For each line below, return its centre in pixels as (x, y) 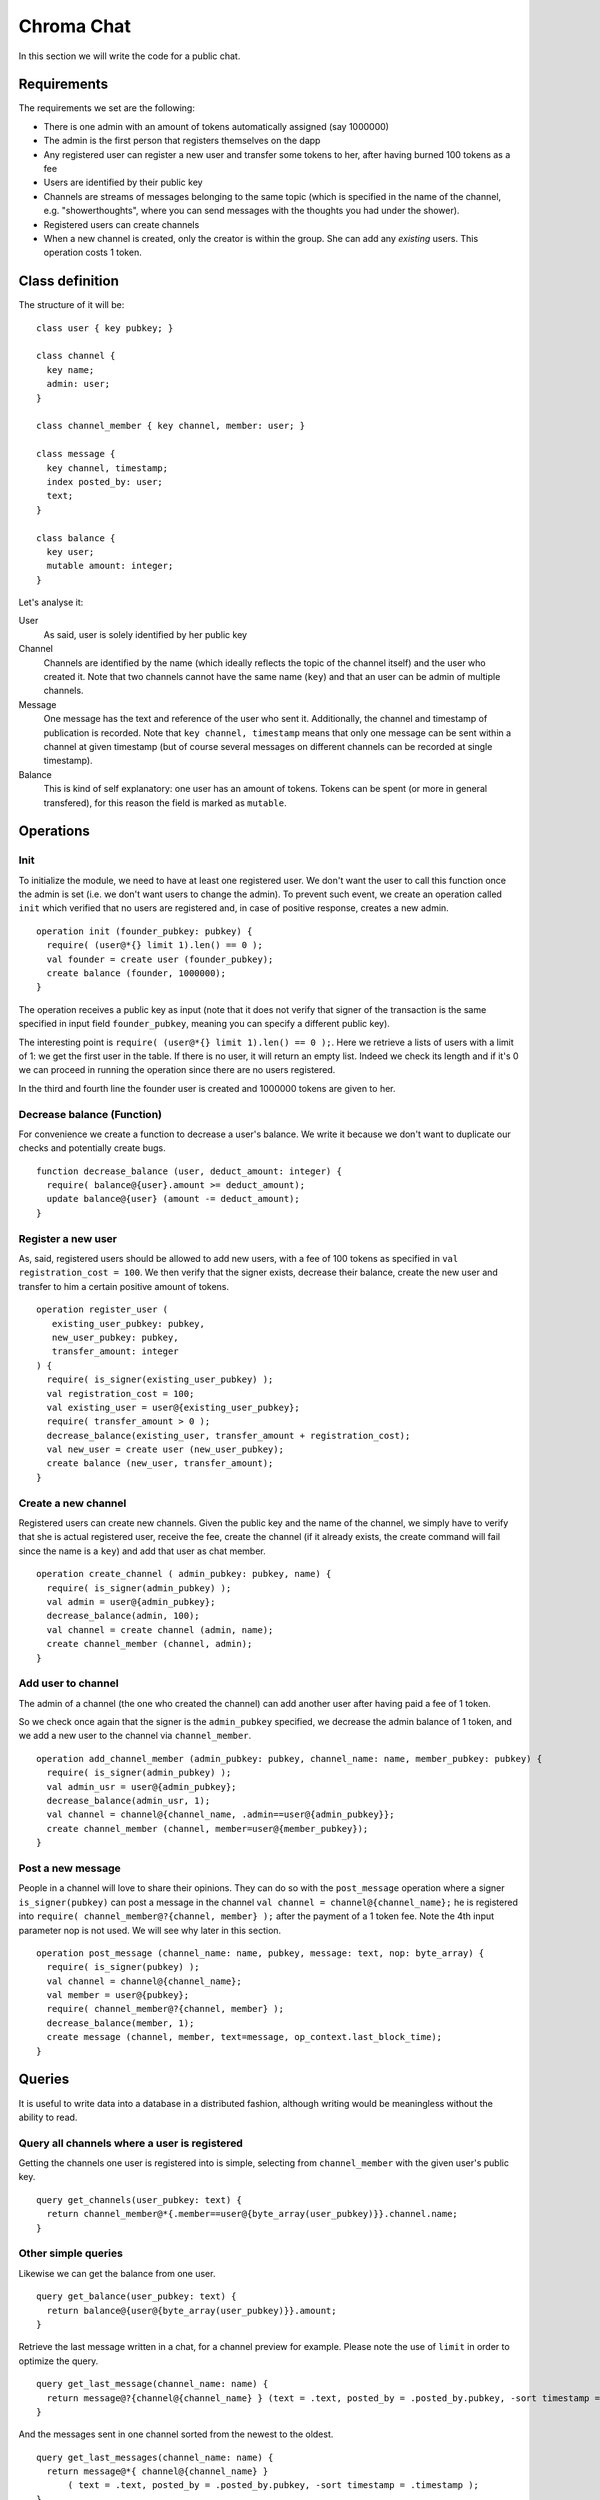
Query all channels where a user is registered (131, 2143)
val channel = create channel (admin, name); (160, 1629)
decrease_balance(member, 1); (120, 2023)
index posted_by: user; (105, 481)
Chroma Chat (75, 26)
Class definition (68, 281)
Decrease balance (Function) (90, 1114)
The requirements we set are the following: (106, 108)
